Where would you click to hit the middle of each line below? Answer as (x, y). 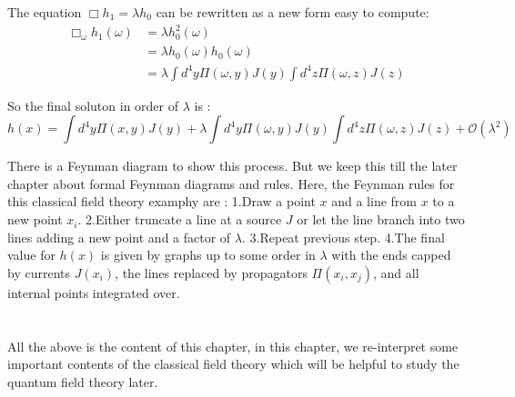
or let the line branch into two (381, 219)
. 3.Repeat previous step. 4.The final (343, 237)
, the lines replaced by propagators (211, 272)
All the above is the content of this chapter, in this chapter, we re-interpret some (233, 346)
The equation (45, 12)
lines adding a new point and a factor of (119, 237)
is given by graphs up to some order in (208, 255)
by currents (39, 272)
